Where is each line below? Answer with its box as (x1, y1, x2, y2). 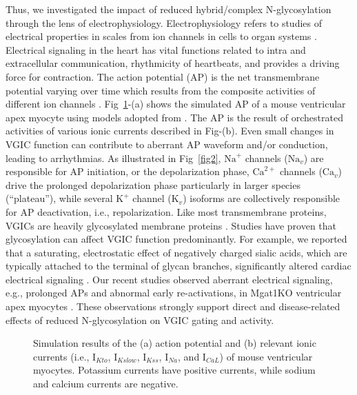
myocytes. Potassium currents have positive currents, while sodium (33, 363, 316, 377)
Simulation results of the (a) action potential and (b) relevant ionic (33, 336, 316, 350)
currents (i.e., (33, 349, 90, 363)
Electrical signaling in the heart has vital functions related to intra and (6, 42, 306, 57)
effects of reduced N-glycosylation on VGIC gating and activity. (6, 312, 274, 327)
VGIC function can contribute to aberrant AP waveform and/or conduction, (6, 136, 328, 151)
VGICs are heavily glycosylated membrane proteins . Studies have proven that (6, 218, 337, 232)
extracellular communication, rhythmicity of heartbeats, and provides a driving (6, 56, 340, 70)
